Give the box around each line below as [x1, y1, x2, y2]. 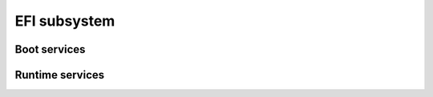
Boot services [14, 42, 86, 56]
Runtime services [14, 68, 105, 82]
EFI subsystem [14, 12, 115, 30]
